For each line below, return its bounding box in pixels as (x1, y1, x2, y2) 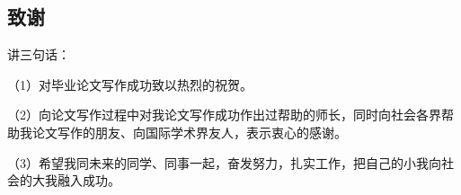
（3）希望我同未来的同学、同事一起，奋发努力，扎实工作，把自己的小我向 (7, 153, 441, 172)
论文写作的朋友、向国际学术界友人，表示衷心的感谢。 (31, 122, 347, 141)
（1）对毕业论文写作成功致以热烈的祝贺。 (7, 75, 253, 93)
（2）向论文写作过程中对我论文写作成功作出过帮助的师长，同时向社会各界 (7, 105, 441, 124)
